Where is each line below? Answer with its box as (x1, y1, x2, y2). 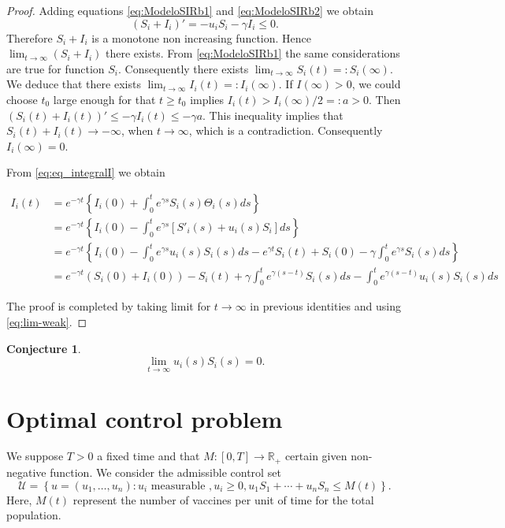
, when (121, 122, 154, 139)
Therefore (6, 29, 53, 46)
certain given (284, 448, 347, 464)
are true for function (6, 60, 105, 76)
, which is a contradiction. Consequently (188, 122, 383, 139)
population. (6, 507, 61, 523)
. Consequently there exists (118, 60, 249, 76)
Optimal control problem (6, 402, 283, 434)
